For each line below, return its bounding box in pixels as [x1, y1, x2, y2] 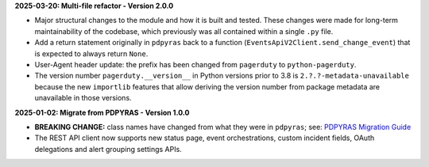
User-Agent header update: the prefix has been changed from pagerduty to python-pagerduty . [34, 59, 357, 69]
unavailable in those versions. [34, 93, 132, 103]
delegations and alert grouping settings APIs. [34, 144, 182, 154]
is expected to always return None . [34, 48, 149, 59]
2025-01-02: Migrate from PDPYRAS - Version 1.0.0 [14, 108, 190, 117]
